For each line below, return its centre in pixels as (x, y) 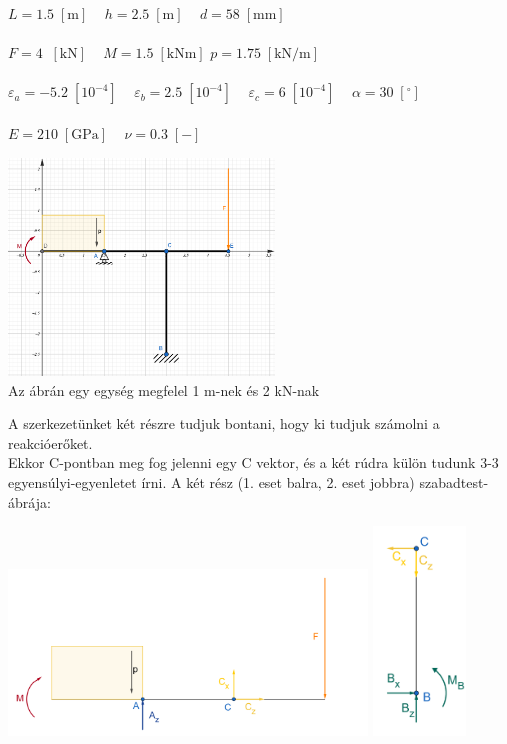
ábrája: (29, 501)
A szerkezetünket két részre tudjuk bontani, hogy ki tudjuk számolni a (224, 423)
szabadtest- (454, 482)
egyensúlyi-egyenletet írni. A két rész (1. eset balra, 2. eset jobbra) (211, 482)
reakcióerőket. (50, 442)
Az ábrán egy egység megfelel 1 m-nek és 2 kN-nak (164, 389)
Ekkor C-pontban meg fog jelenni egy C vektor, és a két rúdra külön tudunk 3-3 (253, 462)
